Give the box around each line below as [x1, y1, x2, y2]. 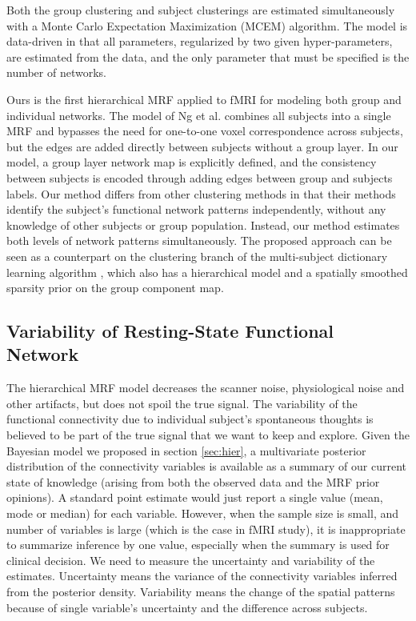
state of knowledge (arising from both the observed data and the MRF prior [6, 473, 380, 490]
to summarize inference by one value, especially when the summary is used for [6, 536, 390, 553]
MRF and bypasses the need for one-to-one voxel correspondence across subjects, [6, 122, 403, 139]
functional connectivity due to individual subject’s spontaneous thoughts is [6, 411, 374, 427]
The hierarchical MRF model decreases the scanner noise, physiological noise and [6, 379, 405, 396]
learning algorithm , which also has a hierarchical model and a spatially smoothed [6, 263, 408, 280]
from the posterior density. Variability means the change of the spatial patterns [6, 583, 395, 599]
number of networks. [6, 64, 106, 81]
